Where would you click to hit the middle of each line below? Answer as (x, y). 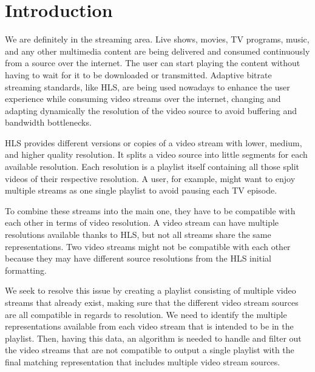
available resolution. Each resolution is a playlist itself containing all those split (152, 167)
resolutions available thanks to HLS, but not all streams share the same (138, 235)
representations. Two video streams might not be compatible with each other (148, 246)
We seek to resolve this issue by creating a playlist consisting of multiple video (151, 290)
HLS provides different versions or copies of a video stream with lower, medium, (154, 142)
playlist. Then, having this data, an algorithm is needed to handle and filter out (153, 338)
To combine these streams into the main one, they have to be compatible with (150, 210)
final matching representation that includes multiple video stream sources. (143, 361)
